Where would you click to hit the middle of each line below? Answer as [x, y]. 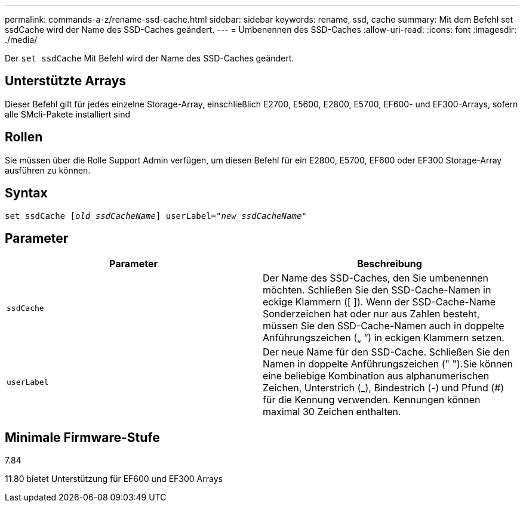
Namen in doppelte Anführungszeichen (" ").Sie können [388, 364]
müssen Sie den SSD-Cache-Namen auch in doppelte [384, 326]
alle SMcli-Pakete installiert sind [67, 114]
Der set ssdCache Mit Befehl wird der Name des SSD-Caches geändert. [150, 58]
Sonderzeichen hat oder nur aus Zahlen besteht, [371, 314]
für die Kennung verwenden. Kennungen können [372, 400]
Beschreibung [390, 264]
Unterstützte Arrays [66, 81]
